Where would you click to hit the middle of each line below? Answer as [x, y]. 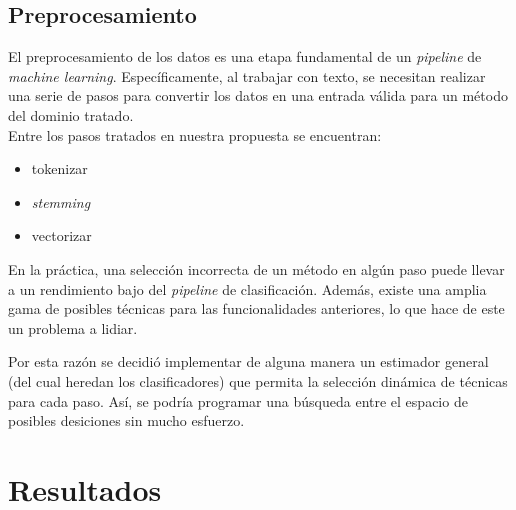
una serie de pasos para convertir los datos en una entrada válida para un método [258, 95]
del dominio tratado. [71, 114]
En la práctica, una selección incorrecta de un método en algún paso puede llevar [256, 268]
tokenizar [59, 168]
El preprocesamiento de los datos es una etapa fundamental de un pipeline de [245, 56]
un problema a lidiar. [73, 327]
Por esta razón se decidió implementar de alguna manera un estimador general [248, 361]
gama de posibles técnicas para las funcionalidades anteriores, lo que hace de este [256, 308]
